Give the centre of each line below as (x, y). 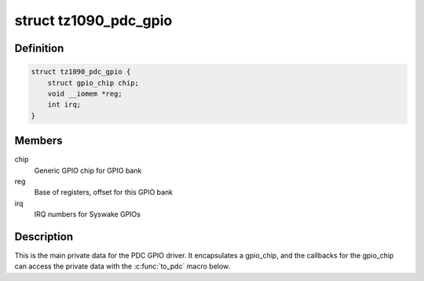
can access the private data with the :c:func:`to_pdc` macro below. (122, 266)
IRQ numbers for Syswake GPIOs (88, 214)
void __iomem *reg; (85, 93)
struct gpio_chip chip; (93, 83)
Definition (39, 48)
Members (38, 141)
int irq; (64, 105)
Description (44, 237)
